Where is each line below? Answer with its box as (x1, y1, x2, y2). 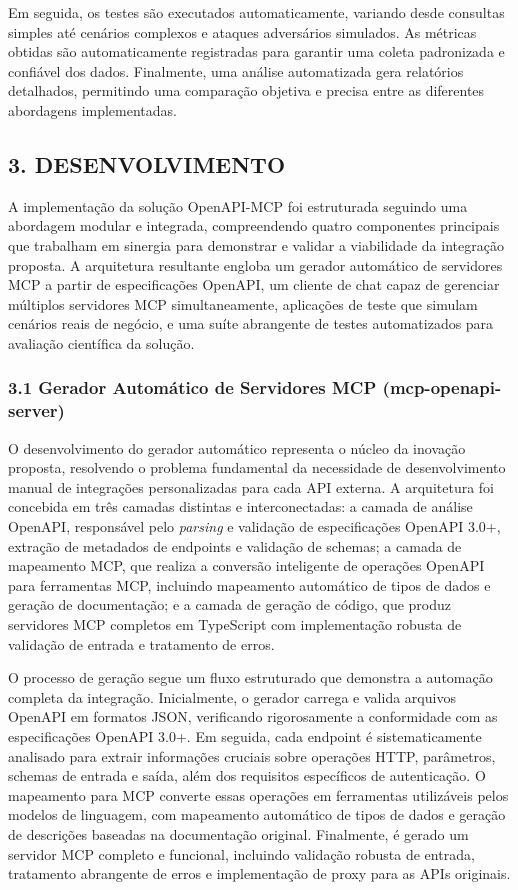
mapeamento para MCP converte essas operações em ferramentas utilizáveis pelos (8, 784, 509, 805)
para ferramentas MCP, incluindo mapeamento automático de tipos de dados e (8, 574, 491, 595)
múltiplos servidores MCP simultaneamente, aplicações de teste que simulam (8, 293, 478, 314)
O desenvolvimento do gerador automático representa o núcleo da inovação (8, 437, 466, 458)
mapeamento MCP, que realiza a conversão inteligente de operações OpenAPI (8, 555, 485, 576)
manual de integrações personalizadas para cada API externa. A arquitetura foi (8, 476, 495, 497)
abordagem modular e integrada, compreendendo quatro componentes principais (8, 215, 500, 236)
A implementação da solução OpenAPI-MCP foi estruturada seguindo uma (8, 195, 468, 216)
